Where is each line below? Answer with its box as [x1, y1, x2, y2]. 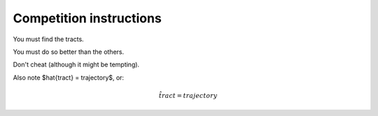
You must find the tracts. [13, 35, 84, 43]
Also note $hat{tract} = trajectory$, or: [13, 73, 125, 82]
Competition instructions [13, 10, 162, 26]
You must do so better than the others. [13, 48, 125, 56]
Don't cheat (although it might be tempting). [13, 60, 140, 69]
